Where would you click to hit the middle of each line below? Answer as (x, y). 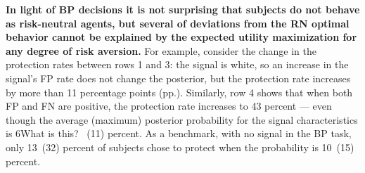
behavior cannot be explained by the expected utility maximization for (181, 37)
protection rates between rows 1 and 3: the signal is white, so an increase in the (177, 64)
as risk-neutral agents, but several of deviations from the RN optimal (178, 23)
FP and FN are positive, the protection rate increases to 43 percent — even (169, 106)
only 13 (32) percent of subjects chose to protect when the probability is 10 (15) (180, 147)
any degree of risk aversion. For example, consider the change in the (161, 50)
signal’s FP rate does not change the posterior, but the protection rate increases (178, 78)
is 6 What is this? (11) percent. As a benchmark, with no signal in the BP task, (179, 133)
